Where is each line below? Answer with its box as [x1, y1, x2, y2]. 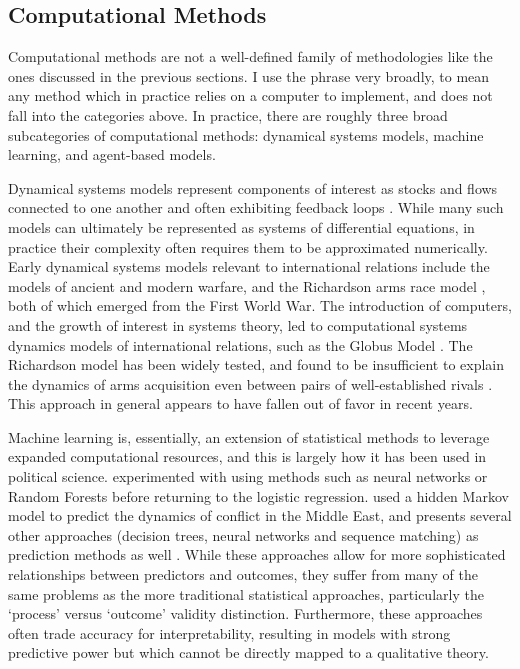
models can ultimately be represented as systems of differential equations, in [8, 216, 475, 237]
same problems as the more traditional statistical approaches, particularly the [8, 583, 484, 604]
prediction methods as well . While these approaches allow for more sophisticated [8, 544, 506, 565]
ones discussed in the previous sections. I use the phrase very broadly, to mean [8, 65, 490, 86]
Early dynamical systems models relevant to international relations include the [8, 256, 490, 277]
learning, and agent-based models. [8, 144, 216, 165]
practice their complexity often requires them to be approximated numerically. [8, 236, 488, 257]
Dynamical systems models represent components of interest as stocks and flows [8, 177, 498, 198]
